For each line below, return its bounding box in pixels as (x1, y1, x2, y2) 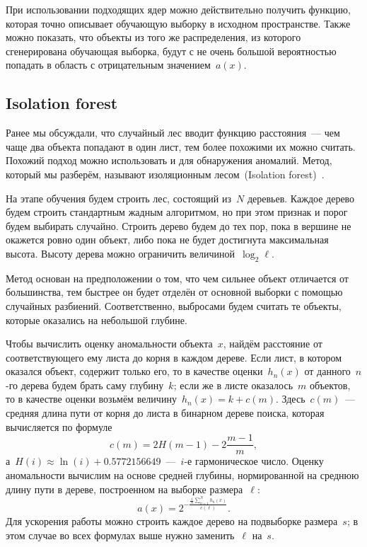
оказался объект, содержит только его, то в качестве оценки (6, 364, 263, 379)
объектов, (310, 377, 351, 392)
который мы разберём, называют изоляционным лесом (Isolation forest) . (6, 166, 325, 181)
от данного (304, 364, 351, 379)
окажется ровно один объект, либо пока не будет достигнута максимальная (6, 232, 329, 247)
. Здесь (276, 391, 305, 406)
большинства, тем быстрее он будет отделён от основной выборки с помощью (6, 284, 343, 299)
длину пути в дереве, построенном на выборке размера (6, 481, 243, 496)
